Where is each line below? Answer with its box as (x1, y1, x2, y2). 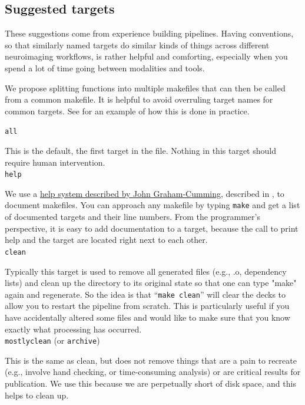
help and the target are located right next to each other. (5, 233, 208, 246)
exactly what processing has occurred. (5, 322, 142, 335)
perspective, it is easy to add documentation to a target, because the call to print (5, 222, 299, 234)
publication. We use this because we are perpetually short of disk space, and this (5, 377, 296, 390)
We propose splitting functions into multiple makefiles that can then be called (5, 81, 286, 94)
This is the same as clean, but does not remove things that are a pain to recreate (5, 354, 297, 366)
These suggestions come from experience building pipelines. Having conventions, (5, 27, 294, 39)
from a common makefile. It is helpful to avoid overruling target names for (5, 93, 273, 106)
